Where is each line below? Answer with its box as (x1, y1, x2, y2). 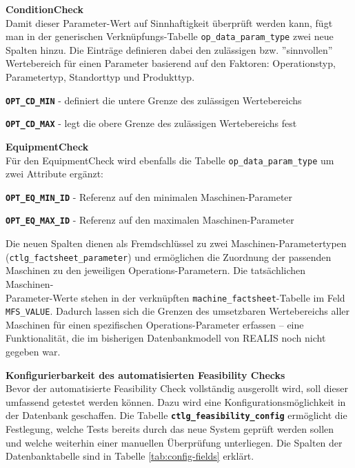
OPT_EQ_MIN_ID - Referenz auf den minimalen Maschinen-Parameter (6, 189, 293, 204)
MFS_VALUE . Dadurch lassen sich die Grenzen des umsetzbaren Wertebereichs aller (6, 304, 349, 318)
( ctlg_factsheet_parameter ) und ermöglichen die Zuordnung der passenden (6, 249, 332, 264)
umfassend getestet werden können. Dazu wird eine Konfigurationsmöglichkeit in (6, 394, 346, 409)
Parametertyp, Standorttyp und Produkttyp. (6, 70, 195, 84)
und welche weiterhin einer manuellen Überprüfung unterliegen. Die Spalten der (6, 435, 343, 449)
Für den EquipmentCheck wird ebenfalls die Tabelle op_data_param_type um (6, 153, 334, 167)
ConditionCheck (6, 2, 83, 16)
